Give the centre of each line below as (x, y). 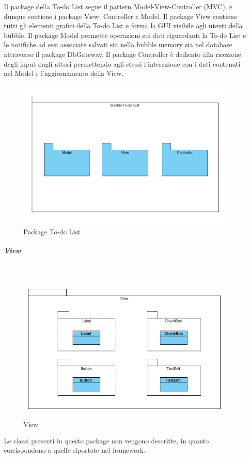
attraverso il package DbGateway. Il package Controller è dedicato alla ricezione (123, 54)
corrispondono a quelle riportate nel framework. (75, 450)
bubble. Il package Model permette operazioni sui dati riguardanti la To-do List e (125, 35)
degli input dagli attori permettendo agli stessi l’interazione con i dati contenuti (122, 63)
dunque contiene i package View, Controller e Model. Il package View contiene (121, 16)
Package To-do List (52, 231)
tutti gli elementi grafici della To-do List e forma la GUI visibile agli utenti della (123, 26)
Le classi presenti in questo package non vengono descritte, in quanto (106, 440)
